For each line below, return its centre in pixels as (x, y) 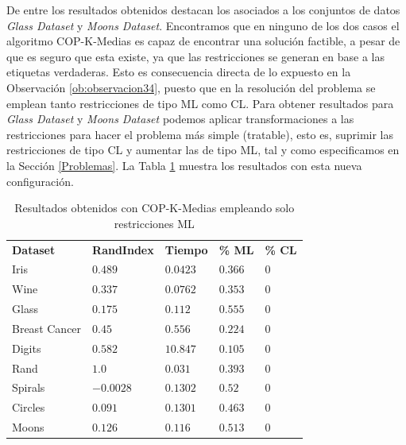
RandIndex (123, 249)
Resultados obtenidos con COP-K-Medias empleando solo (155, 208)
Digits (27, 348)
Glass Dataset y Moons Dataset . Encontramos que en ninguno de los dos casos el (203, 25)
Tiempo (186, 249)
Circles (29, 407)
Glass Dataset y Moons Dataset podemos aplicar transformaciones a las (180, 119)
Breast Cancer (47, 328)
